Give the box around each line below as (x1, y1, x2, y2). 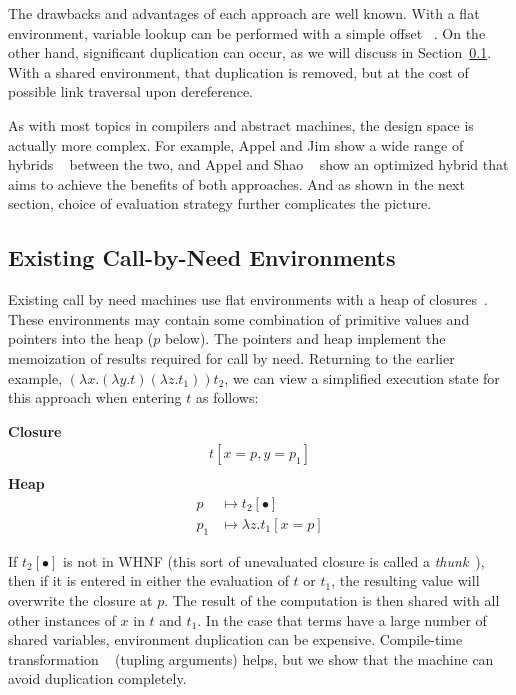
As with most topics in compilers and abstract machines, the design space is (8, 114, 474, 135)
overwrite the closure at (8, 590, 153, 610)
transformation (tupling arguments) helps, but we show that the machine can (8, 648, 494, 669)
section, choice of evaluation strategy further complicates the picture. (8, 193, 432, 214)
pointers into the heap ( (8, 328, 154, 349)
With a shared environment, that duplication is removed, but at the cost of (8, 61, 469, 82)
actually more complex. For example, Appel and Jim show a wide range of (8, 134, 464, 155)
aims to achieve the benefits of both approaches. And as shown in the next (8, 173, 465, 194)
